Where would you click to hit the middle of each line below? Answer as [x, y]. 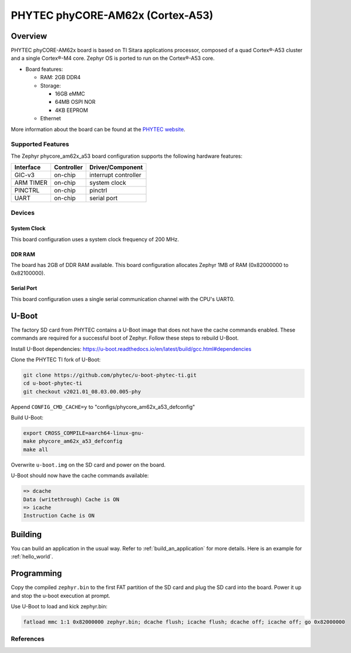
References [28, 639]
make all [36, 449]
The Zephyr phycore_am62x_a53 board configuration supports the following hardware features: [127, 156]
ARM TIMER [31, 183]
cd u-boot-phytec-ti [53, 383]
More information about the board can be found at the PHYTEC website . [98, 129]
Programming [36, 574]
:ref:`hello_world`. [32, 557]
